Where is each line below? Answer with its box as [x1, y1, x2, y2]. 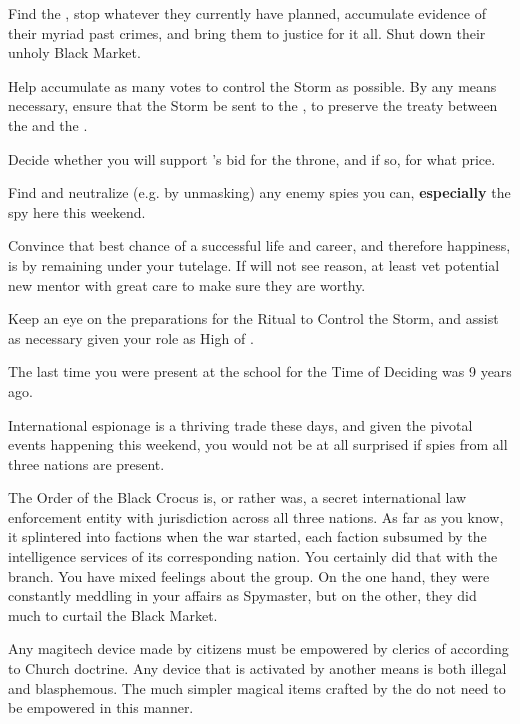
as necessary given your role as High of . [8, 327, 254, 348]
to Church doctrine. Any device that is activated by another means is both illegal [8, 658, 507, 679]
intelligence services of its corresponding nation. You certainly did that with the [8, 546, 498, 567]
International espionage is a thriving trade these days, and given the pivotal [8, 414, 473, 435]
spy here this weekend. [8, 201, 146, 222]
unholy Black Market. [8, 42, 141, 63]
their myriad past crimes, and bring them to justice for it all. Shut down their [8, 22, 486, 43]
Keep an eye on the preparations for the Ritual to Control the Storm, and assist [8, 308, 499, 329]
